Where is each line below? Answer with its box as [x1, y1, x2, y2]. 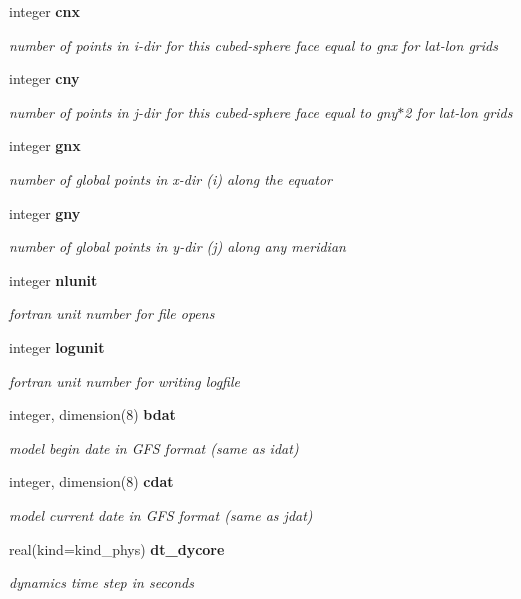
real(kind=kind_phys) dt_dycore [9, 538, 225, 559]
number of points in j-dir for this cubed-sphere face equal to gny [9, 101, 398, 122]
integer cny [9, 68, 80, 89]
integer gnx [9, 135, 81, 156]
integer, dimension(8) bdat [9, 404, 176, 425]
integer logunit [9, 336, 105, 357]
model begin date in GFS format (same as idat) [9, 437, 299, 458]
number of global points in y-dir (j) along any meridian [9, 236, 346, 257]
